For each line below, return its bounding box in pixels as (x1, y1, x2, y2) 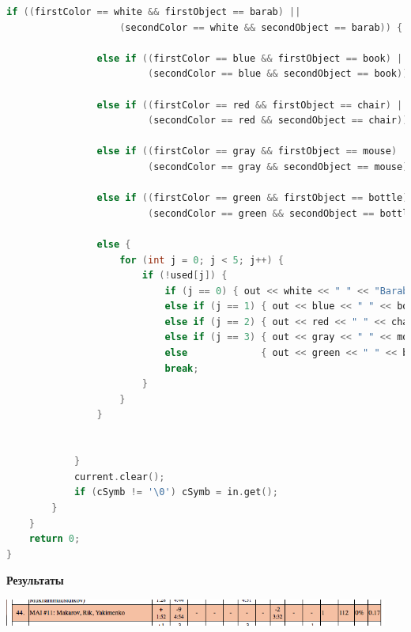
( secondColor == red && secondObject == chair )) (147, 115, 409, 127)
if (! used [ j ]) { (141, 270, 228, 282)
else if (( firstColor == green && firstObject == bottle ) (96, 192, 409, 204)
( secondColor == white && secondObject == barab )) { (119, 21, 403, 33)
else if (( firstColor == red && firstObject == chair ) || (96, 99, 409, 111)
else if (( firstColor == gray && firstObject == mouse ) (96, 146, 398, 157)
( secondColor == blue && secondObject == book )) (147, 68, 409, 80)
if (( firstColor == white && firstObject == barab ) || (6, 6, 301, 17)
